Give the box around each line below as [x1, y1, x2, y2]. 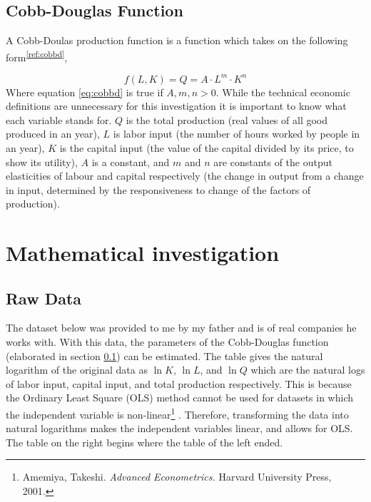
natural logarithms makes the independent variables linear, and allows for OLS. [6, 421, 353, 436]
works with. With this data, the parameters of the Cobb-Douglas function [6, 334, 329, 349]
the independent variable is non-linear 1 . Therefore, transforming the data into [6, 405, 349, 421]
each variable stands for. [6, 112, 112, 127]
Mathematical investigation [6, 238, 280, 267]
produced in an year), [6, 126, 100, 141]
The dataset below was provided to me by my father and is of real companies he [6, 320, 357, 335]
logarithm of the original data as [6, 362, 148, 377]
